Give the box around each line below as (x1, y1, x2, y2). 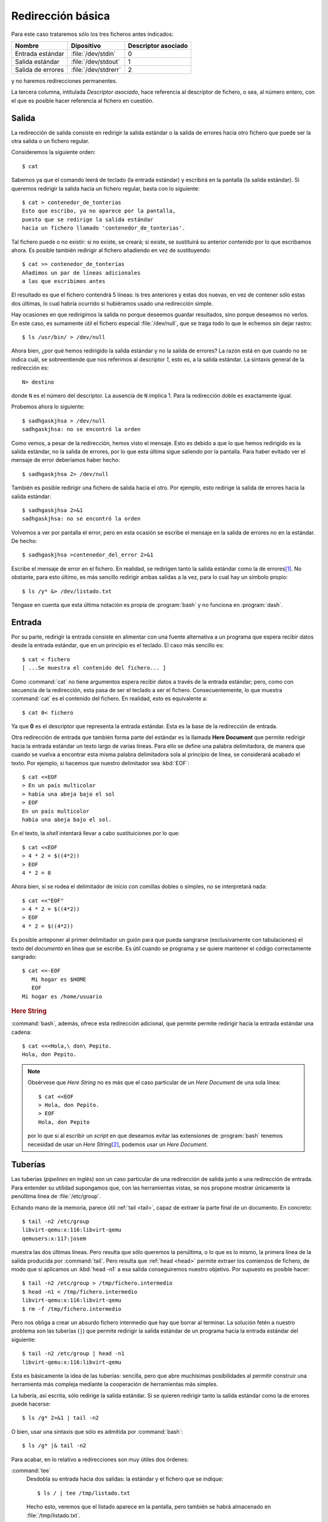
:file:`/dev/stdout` (70, 57, 120, 66)
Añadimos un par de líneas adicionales (22, 269, 141, 276)
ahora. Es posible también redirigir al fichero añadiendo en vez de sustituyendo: (11, 247, 211, 254)
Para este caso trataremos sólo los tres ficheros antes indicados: (11, 30, 174, 38)
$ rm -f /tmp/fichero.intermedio (22, 1305, 121, 1312)
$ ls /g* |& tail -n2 (22, 1442, 86, 1449)
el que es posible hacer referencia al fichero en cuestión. (11, 97, 154, 104)
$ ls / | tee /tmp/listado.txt (37, 1489, 131, 1496)
